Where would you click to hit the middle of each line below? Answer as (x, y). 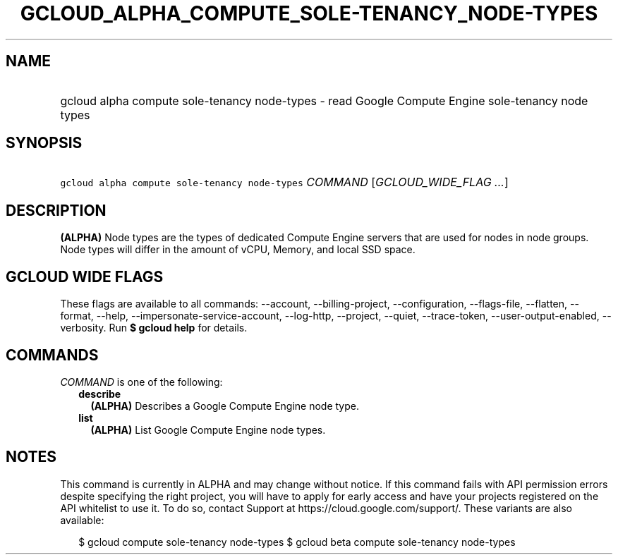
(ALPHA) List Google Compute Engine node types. (208, 430)
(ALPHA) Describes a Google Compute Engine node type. (225, 406)
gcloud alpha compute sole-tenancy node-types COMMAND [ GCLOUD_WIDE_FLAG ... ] (284, 182)
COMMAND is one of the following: (141, 382)
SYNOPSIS (44, 143)
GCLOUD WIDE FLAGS (85, 276)
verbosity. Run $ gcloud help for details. (154, 328)
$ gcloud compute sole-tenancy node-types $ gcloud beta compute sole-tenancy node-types (297, 542)
